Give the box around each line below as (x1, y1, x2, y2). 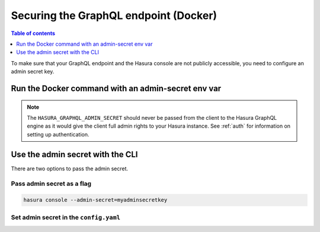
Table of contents (11, 30, 56, 37)
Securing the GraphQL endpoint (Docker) (11, 9, 217, 22)
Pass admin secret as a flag (11, 180, 92, 188)
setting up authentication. (27, 131, 89, 138)
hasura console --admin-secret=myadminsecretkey (23, 196, 168, 204)
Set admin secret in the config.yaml (11, 213, 121, 221)
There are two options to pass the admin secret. (11, 165, 129, 172)
